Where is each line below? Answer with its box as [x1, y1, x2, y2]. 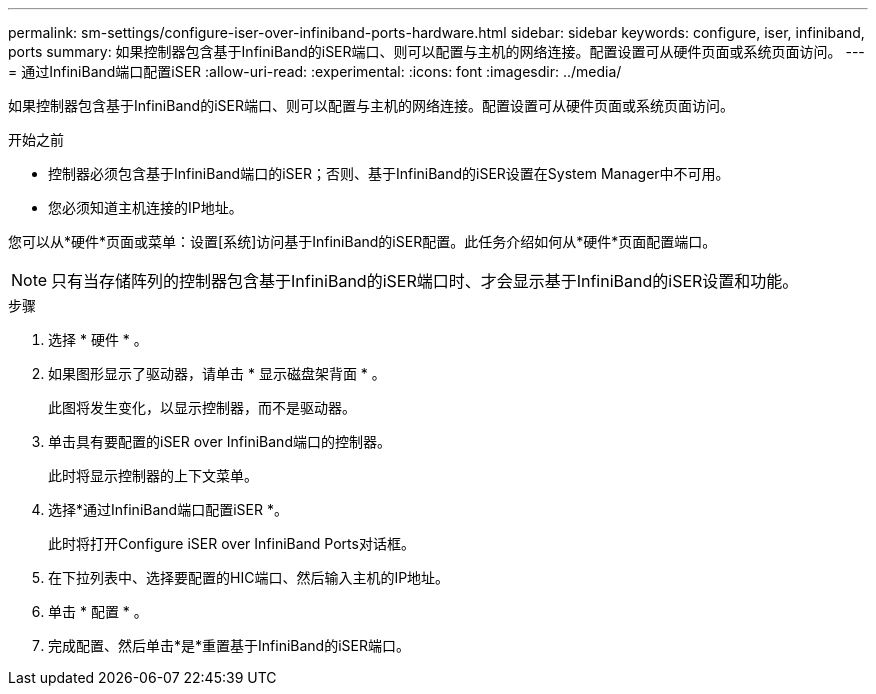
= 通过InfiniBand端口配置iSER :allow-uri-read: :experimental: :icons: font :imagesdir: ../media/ [8, 63, 622, 80]
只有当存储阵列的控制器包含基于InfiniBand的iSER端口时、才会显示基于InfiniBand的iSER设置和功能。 [51, 271, 799, 291]
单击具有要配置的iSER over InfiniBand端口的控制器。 [48, 433, 391, 450]
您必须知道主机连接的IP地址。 [48, 199, 243, 216]
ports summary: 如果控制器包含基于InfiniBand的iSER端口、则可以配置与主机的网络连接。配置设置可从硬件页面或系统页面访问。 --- [8, 43, 865, 60]
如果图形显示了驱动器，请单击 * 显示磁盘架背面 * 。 [48, 365, 386, 382]
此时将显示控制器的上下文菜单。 [48, 467, 258, 484]
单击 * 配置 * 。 [48, 603, 148, 620]
